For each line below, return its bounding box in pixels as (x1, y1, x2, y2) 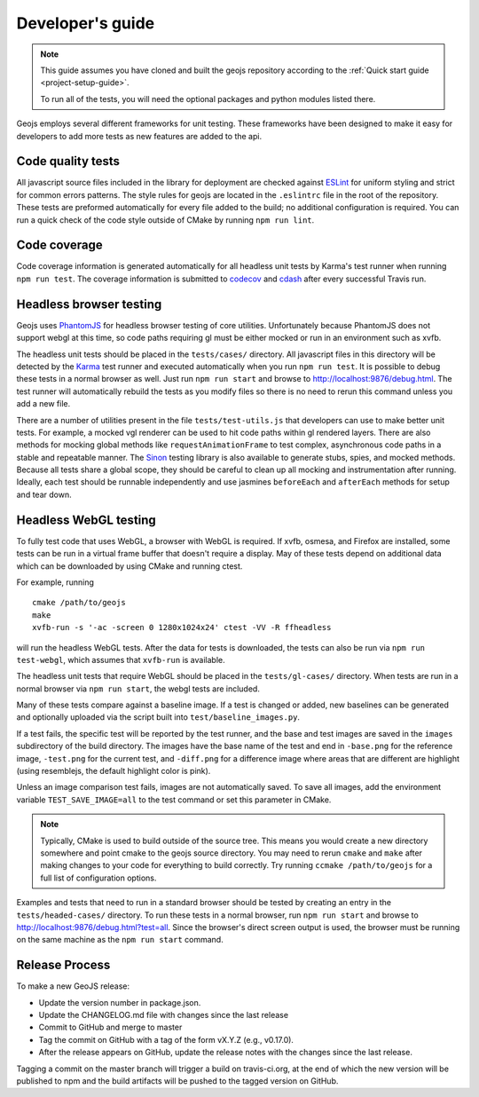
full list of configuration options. (40, 872, 157, 883)
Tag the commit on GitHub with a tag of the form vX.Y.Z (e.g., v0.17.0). (38, 1034, 294, 1045)
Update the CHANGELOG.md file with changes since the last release (38, 1010, 288, 1020)
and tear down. (16, 489, 72, 500)
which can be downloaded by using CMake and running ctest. (16, 560, 243, 572)
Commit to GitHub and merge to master (38, 1022, 183, 1033)
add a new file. (16, 399, 71, 409)
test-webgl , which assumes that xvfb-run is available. (16, 654, 225, 665)
